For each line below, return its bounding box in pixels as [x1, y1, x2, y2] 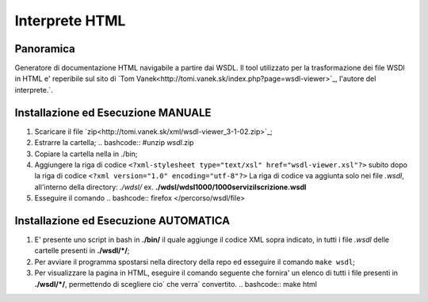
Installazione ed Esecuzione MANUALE [14, 105, 212, 119]
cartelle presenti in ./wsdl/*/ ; [34, 246, 130, 255]
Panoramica [14, 42, 75, 55]
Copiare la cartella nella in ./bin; [34, 149, 138, 159]
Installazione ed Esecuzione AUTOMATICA [14, 214, 230, 227]
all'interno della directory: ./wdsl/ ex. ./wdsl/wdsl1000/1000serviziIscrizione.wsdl [34, 182, 307, 192]
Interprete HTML [14, 12, 126, 29]
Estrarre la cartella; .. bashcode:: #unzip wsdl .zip [34, 138, 194, 147]
